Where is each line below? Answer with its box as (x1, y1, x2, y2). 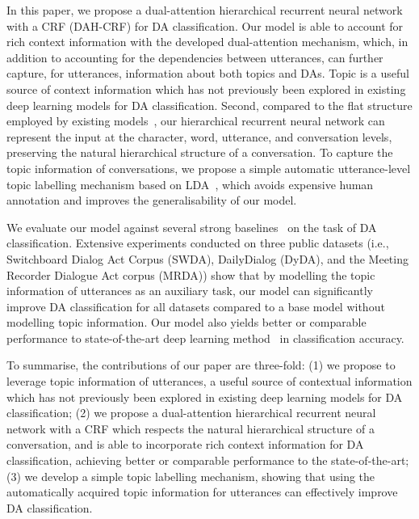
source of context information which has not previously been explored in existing (6, 80, 406, 97)
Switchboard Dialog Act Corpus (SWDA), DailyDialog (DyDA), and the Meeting (6, 250, 409, 267)
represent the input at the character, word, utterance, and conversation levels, (6, 128, 392, 145)
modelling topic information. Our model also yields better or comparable (6, 314, 367, 331)
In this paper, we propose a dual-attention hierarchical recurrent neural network (6, 2, 403, 18)
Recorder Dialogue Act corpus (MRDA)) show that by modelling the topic (6, 266, 375, 283)
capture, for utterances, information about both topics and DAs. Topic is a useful (6, 65, 409, 82)
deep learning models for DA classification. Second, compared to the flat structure (6, 96, 413, 113)
